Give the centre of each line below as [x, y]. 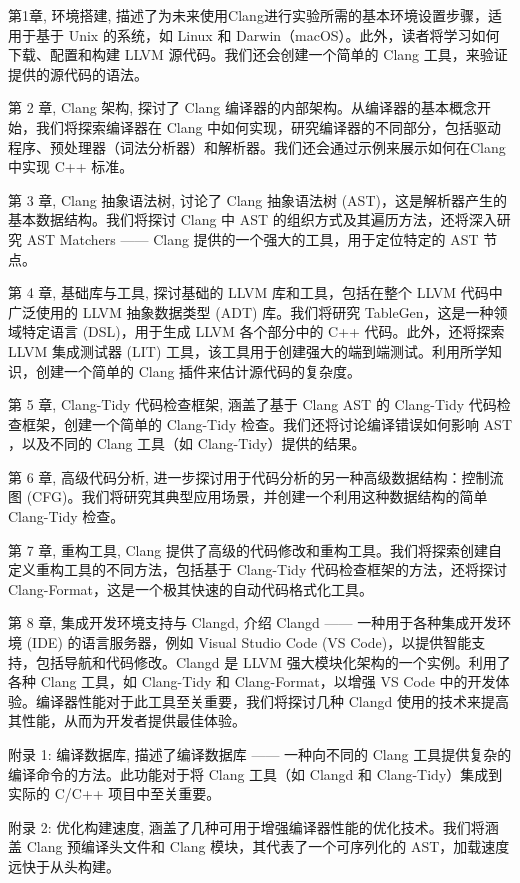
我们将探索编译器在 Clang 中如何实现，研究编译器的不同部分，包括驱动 [268, 126]
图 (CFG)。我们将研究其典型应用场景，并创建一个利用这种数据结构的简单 [248, 496]
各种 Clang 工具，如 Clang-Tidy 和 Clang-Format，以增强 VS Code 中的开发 [252, 681]
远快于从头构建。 [64, 865]
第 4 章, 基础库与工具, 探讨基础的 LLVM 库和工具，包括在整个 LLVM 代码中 [255, 292]
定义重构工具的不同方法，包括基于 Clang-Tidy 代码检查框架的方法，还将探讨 [257, 569]
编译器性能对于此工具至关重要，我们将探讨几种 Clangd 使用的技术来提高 [272, 700]
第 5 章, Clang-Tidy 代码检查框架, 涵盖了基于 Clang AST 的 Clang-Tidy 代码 [252, 404]
